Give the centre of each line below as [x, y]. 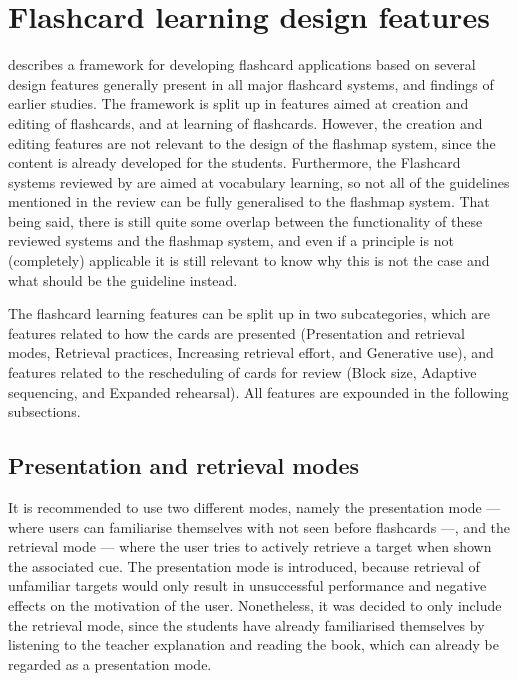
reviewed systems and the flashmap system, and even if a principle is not [231, 240]
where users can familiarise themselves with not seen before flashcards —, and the [259, 526]
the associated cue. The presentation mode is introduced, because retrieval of [244, 565]
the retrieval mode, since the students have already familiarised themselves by [246, 624]
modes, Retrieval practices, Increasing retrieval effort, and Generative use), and [251, 352]
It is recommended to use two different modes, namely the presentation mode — [254, 507]
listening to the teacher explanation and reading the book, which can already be [254, 644]
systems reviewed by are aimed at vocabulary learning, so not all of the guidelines [259, 181]
